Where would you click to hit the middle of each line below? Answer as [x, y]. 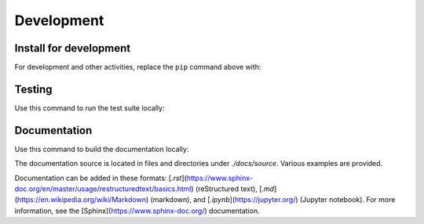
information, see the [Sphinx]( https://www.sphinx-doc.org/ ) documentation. [137, 211]
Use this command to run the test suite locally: [90, 108]
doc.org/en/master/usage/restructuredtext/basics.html [103, 189]
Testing [33, 89]
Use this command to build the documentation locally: [102, 149]
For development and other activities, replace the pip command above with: [138, 67]
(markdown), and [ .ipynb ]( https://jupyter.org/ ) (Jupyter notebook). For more [273, 200]
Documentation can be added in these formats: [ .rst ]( [101, 178]
